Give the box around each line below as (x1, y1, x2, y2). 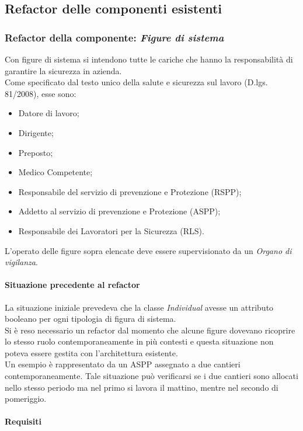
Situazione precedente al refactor (5, 279, 140, 291)
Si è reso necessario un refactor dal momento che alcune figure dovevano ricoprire (5, 324, 295, 336)
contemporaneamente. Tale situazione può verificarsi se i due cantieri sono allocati (5, 370, 298, 382)
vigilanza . (5, 256, 38, 268)
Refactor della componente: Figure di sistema (5, 30, 224, 44)
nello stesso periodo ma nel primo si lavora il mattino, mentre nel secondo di (5, 381, 278, 393)
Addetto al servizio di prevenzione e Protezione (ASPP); (18, 205, 221, 217)
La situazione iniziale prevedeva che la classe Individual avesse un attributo (5, 301, 274, 313)
